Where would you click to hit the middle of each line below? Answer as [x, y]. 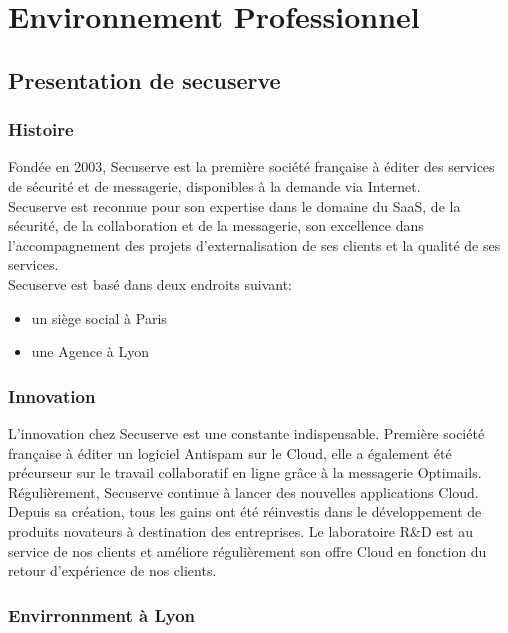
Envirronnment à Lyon [102, 614]
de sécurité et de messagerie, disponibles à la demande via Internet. [214, 185]
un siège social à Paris [99, 317]
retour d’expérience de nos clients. [112, 570]
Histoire [41, 129]
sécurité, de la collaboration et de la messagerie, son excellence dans [216, 225]
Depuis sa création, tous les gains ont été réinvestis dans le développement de [245, 511]
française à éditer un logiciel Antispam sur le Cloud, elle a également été [230, 452]
